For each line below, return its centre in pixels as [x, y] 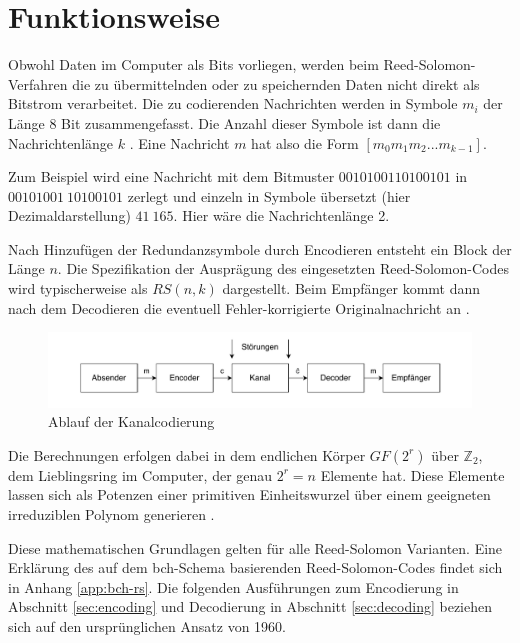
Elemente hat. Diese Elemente [412, 474]
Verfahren [38, 83]
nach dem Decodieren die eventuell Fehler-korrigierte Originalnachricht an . [239, 307]
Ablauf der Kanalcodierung [131, 421]
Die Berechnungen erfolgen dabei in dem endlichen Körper [187, 454]
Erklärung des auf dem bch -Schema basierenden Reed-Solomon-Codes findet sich [255, 567]
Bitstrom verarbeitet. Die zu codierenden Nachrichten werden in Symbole [233, 103]
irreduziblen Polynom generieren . [111, 513]
